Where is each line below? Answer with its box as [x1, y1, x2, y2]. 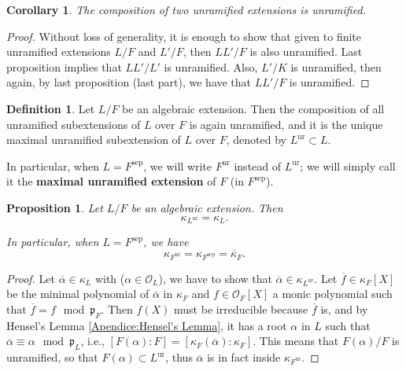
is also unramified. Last [249, 43, 363, 60]
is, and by [320, 301, 368, 318]
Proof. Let [6, 270, 55, 286]
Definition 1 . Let [6, 100, 95, 116]
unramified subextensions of [6, 116, 141, 132]
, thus [165, 349, 193, 365]
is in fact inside [207, 349, 281, 365]
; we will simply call [300, 157, 396, 174]
